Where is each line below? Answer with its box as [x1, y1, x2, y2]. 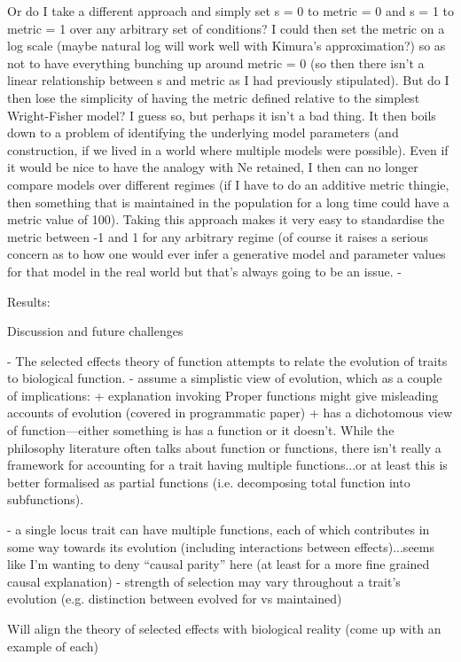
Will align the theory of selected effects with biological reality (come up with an [7, 619, 441, 637]
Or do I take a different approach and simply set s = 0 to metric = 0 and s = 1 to [7, 2, 455, 19]
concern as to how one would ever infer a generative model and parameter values [7, 245, 446, 263]
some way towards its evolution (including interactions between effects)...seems [7, 537, 434, 556]
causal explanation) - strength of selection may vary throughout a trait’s [7, 572, 401, 590]
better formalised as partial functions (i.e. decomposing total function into [7, 472, 410, 491]
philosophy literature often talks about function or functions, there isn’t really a [7, 438, 441, 456]
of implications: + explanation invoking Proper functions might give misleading [7, 386, 439, 404]
